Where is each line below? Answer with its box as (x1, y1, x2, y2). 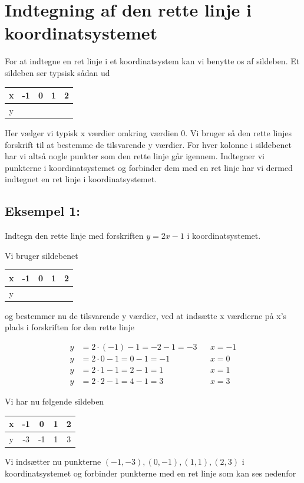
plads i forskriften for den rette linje (5, 321, 135, 333)
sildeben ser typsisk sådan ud (5, 66, 110, 78)
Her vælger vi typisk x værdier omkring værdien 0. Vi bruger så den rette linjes (5, 126, 292, 139)
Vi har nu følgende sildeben (5, 395, 104, 408)
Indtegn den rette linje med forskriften (5, 229, 144, 242)
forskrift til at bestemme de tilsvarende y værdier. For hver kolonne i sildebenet (5, 138, 292, 150)
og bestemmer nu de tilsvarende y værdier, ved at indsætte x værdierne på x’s (5, 309, 287, 321)
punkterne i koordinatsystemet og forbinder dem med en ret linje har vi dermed (5, 161, 293, 173)
